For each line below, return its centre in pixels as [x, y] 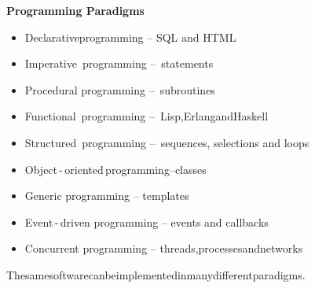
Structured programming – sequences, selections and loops [167, 142]
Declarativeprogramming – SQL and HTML [130, 37]
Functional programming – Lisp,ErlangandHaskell [147, 116]
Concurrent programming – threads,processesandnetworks [164, 248]
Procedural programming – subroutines [120, 89]
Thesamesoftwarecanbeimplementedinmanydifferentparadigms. [156, 274]
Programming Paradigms [75, 10]
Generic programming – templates [107, 196]
